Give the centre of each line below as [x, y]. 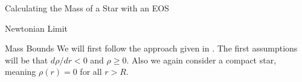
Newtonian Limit [37, 28]
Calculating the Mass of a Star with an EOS [87, 8]
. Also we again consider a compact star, [201, 60]
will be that [27, 60]
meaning [21, 72]
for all [91, 72]
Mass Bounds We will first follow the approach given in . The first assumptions [151, 48]
